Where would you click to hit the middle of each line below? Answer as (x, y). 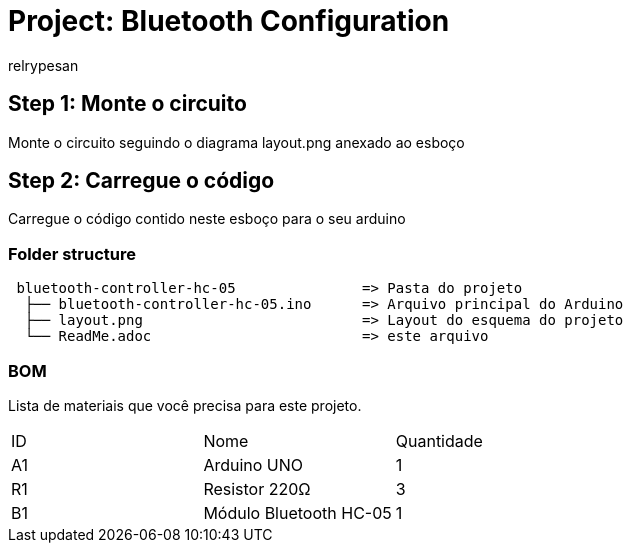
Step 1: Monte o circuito (127, 104)
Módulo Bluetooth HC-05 (297, 512)
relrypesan (43, 65)
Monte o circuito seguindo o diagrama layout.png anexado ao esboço (236, 142)
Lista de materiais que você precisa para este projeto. (185, 405)
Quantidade (439, 440)
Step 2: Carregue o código (141, 181)
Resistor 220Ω (257, 488)
